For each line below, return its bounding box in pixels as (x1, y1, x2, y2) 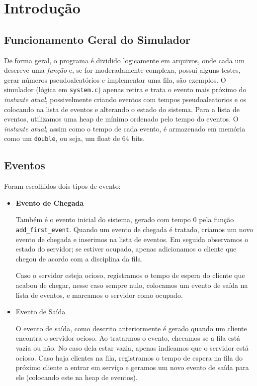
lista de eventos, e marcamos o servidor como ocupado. (15, 289, 183, 300)
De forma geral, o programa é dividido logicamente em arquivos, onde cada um (4, 55, 245, 65)
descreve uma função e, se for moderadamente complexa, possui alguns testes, (4, 65, 241, 75)
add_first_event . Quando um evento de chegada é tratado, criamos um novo (15, 224, 254, 235)
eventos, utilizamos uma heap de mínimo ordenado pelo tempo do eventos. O (4, 114, 239, 124)
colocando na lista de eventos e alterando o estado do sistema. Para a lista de (4, 104, 240, 114)
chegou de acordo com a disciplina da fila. (15, 253, 143, 263)
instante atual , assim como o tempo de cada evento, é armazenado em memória (4, 123, 246, 133)
